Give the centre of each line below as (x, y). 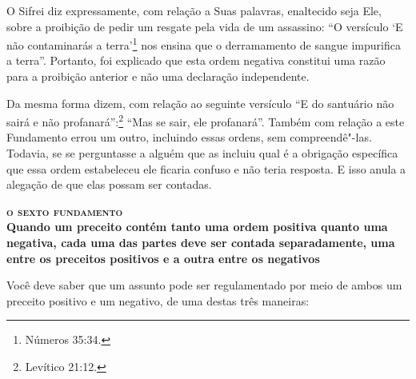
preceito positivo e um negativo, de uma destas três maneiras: (158, 300)
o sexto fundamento (65, 211)
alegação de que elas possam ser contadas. (109, 184)
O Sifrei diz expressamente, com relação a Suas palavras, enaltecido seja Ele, (194, 10)
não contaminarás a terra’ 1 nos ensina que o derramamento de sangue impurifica (204, 44)
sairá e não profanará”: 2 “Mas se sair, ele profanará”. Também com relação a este (206, 120)
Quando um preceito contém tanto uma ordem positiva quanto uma (197, 227)
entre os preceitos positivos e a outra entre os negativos (163, 258)
